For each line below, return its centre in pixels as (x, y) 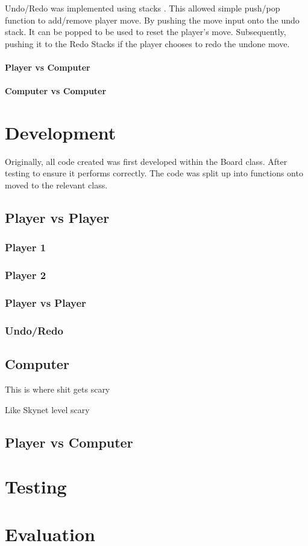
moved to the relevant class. (56, 185)
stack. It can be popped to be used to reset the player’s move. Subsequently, (146, 32)
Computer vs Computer (56, 91)
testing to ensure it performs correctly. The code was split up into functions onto (154, 173)
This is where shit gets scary (58, 389)
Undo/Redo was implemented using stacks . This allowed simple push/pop (143, 8)
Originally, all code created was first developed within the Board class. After (146, 161)
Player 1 (26, 247)
